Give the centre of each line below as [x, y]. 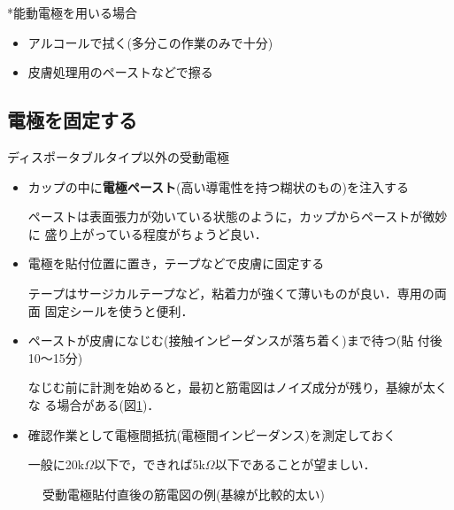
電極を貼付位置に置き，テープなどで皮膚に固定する [176, 263]
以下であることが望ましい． [295, 464]
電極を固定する [72, 120]
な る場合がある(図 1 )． [94, 404]
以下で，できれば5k [150, 464]
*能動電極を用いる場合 [72, 12]
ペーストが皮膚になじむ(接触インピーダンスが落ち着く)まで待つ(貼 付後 [235, 340]
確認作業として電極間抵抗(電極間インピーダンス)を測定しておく [212, 434]
